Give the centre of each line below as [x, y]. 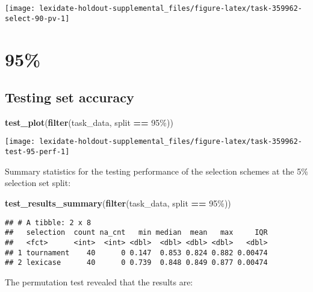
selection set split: [38, 183]
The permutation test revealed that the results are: [99, 281]
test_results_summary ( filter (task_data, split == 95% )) [118, 203]
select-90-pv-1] [37, 18]
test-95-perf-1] [37, 152]
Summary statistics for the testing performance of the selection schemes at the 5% [156, 171]
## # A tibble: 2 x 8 [48, 222]
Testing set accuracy [70, 97]
